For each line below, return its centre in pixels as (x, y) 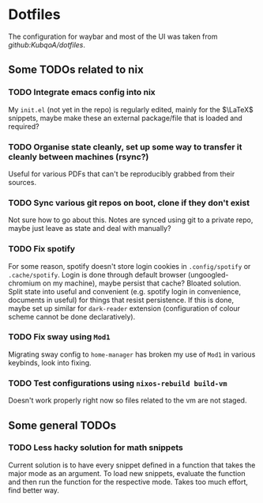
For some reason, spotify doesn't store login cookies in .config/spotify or (130, 266)
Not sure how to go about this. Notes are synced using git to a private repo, (131, 220)
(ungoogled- (209, 274)
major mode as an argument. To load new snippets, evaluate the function (127, 473)
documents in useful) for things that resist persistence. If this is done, (121, 300)
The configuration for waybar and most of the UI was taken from (113, 36)
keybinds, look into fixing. (50, 362)
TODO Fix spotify (42, 249)
